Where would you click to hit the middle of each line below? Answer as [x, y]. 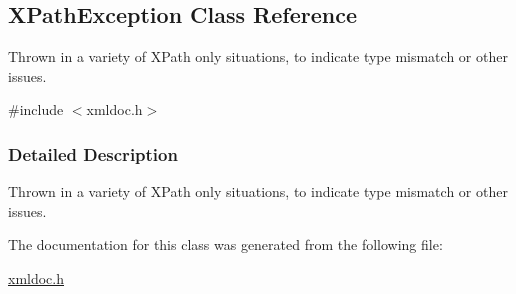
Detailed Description [93, 153]
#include [36, 109]
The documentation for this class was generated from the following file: [225, 244]
